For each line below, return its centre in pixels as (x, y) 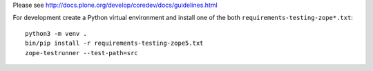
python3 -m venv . (56, 33)
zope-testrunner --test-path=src (82, 53)
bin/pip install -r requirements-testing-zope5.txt (114, 43)
